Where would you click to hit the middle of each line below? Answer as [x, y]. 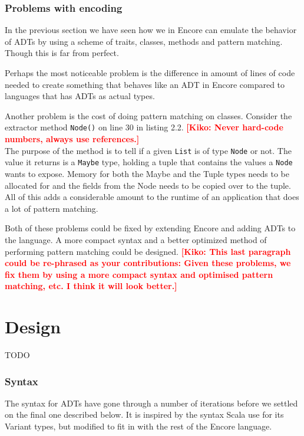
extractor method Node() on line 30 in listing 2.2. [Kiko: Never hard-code [144, 127]
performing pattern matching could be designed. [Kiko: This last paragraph [148, 251]
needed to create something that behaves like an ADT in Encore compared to [145, 84]
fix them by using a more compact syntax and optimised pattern [139, 274]
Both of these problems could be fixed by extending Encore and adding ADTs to [150, 228]
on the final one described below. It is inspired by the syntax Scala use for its [144, 414]
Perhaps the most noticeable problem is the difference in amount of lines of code [150, 73]
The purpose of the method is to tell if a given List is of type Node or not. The [148, 150]
